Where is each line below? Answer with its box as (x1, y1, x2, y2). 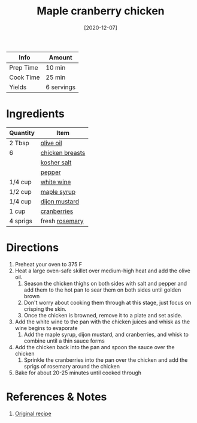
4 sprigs (9, 217, 33, 225)
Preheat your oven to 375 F (14, 260, 83, 268)
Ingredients (6, 107, 65, 121)
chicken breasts (40, 148, 86, 157)
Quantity (9, 128, 35, 137)
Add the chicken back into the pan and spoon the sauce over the (14, 343, 175, 350)
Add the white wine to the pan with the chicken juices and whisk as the (14, 318, 190, 325)
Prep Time (9, 63, 38, 71)
